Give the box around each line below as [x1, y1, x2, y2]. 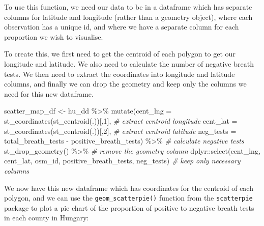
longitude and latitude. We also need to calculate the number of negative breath [4, 58, 254, 69]
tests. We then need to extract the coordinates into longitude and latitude [4, 68, 235, 79]
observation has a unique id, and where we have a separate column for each [4, 21, 239, 32]
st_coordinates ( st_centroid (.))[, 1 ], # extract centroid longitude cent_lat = [4, 115, 238, 126]
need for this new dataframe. [4, 88, 94, 99]
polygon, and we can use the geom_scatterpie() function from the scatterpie [4, 192, 253, 203]
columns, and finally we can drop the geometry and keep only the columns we [4, 78, 247, 89]
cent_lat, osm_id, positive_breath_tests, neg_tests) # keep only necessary [4, 155, 241, 166]
